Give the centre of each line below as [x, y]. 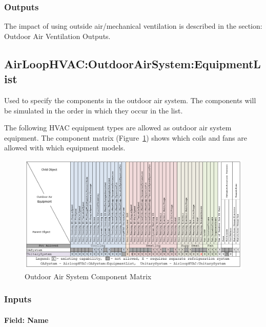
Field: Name [26, 320]
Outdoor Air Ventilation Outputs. [57, 36]
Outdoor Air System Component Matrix [88, 276]
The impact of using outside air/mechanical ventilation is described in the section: [133, 26]
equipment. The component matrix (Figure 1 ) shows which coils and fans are [126, 137]
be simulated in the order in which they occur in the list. [94, 110]
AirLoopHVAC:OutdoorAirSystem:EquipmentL [132, 63]
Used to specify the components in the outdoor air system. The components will [130, 100]
